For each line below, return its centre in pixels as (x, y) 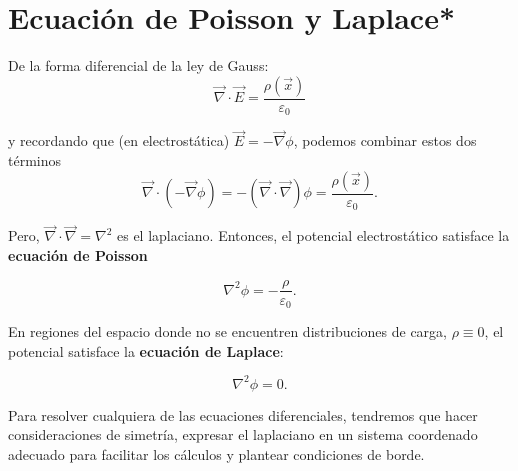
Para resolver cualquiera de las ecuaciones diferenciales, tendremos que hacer (243, 414)
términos (35, 160)
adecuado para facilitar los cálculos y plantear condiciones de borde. (216, 453)
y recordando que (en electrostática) (119, 140)
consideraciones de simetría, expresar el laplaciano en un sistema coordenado (243, 434)
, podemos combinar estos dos (385, 140)
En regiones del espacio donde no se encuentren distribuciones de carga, (227, 331)
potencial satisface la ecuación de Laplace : (146, 350)
